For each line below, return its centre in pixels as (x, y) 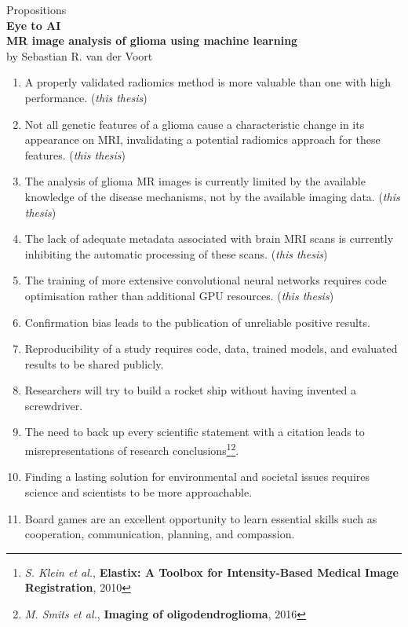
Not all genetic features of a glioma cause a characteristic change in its (195, 124)
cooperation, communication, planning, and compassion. (160, 534)
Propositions (36, 9)
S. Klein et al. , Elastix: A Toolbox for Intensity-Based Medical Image (211, 572)
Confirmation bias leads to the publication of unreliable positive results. (197, 322)
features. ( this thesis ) (75, 154)
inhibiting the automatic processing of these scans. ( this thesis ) (176, 253)
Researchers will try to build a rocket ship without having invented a (190, 390)
